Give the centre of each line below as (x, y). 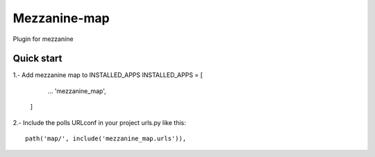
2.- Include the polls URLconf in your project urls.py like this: (100, 122)
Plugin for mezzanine (43, 39)
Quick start (37, 59)
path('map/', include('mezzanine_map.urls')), (106, 139)
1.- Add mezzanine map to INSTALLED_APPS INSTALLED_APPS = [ (108, 75)
